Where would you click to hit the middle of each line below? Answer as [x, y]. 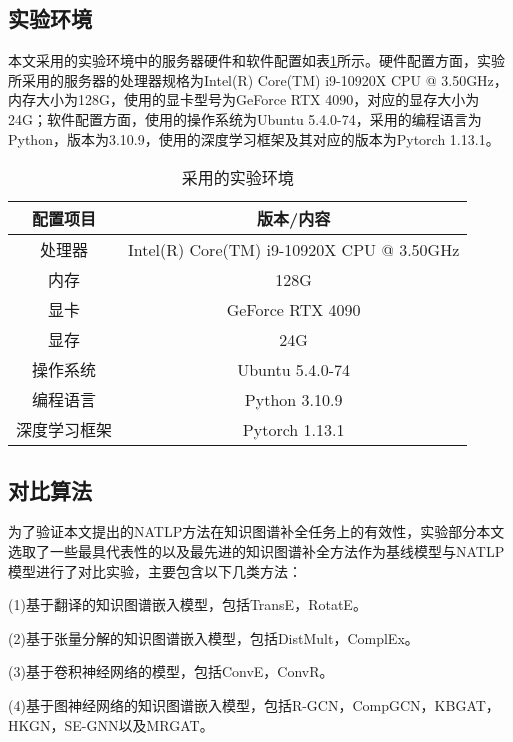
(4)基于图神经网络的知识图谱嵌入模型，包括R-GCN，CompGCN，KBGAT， [254, 704]
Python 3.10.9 [293, 399]
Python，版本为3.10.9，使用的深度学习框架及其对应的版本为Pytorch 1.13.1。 [254, 138]
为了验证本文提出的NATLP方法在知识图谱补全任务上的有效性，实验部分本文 [256, 531]
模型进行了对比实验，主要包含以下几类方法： [155, 570]
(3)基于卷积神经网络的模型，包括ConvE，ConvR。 [171, 671]
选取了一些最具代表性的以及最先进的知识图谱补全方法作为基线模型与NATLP [256, 550]
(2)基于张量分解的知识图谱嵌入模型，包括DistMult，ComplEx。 [213, 637]
